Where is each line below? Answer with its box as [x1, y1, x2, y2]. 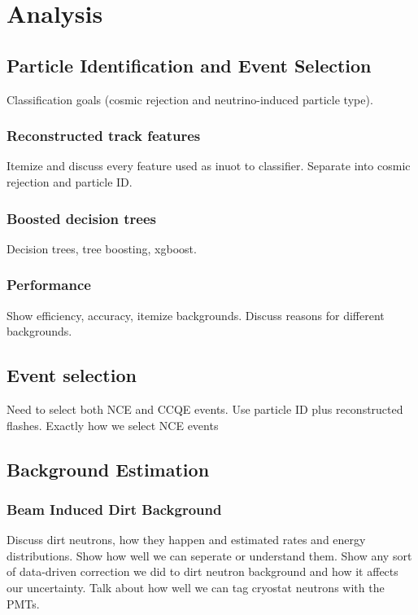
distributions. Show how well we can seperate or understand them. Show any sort [7, 547, 412, 564]
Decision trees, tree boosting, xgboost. [7, 239, 197, 257]
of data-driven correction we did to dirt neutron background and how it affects [7, 563, 398, 580]
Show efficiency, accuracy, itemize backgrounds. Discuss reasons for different [7, 306, 385, 323]
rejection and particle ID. [7, 173, 133, 190]
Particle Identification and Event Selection [7, 52, 372, 77]
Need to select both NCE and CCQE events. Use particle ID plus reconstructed [7, 401, 403, 417]
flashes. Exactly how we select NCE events [7, 416, 219, 433]
